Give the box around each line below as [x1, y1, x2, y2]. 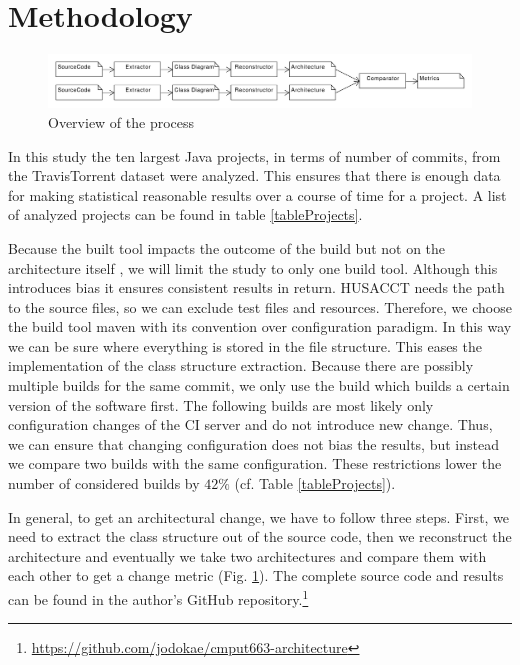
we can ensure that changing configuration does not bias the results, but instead [8, 433, 499, 454]
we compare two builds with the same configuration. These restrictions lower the [8, 453, 502, 474]
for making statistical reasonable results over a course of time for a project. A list [8, 184, 507, 205]
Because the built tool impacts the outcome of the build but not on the [8, 237, 446, 258]
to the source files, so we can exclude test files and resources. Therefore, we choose [8, 296, 512, 317]
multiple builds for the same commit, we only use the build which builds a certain [8, 375, 510, 396]
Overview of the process [48, 111, 195, 132]
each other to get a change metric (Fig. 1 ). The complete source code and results [8, 565, 504, 586]
